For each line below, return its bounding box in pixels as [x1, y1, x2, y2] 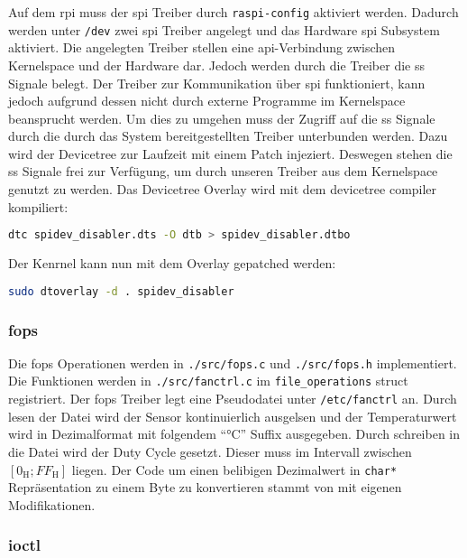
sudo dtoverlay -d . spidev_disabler [8, 284, 234, 298]
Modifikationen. [8, 495, 96, 514]
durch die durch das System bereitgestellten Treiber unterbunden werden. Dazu [8, 126, 448, 145]
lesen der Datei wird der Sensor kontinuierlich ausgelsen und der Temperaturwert [8, 406, 457, 425]
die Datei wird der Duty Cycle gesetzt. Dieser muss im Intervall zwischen [8, 442, 412, 460]
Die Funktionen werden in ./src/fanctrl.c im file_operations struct [8, 371, 408, 390]
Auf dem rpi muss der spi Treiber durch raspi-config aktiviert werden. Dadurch [8, 3, 459, 21]
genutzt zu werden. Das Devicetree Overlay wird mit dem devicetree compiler [8, 180, 437, 199]
